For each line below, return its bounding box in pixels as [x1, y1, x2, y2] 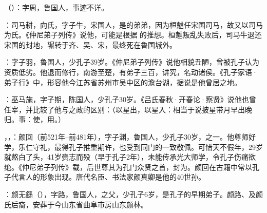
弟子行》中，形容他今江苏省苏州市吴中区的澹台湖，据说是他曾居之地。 [4, 76, 241, 87]
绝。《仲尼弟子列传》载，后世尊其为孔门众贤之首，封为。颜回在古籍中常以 [4, 161, 252, 172]
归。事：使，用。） [4, 114, 65, 125]
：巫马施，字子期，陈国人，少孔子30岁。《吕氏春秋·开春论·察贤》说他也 [4, 94, 249, 105]
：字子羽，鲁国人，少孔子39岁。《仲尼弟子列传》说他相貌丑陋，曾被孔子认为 [4, 56, 259, 67]
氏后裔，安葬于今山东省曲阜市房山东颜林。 [4, 199, 148, 209]
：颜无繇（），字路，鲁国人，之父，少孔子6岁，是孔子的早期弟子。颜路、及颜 [4, 188, 263, 199]
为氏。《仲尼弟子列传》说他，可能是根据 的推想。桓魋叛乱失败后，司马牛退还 [4, 29, 262, 40]
